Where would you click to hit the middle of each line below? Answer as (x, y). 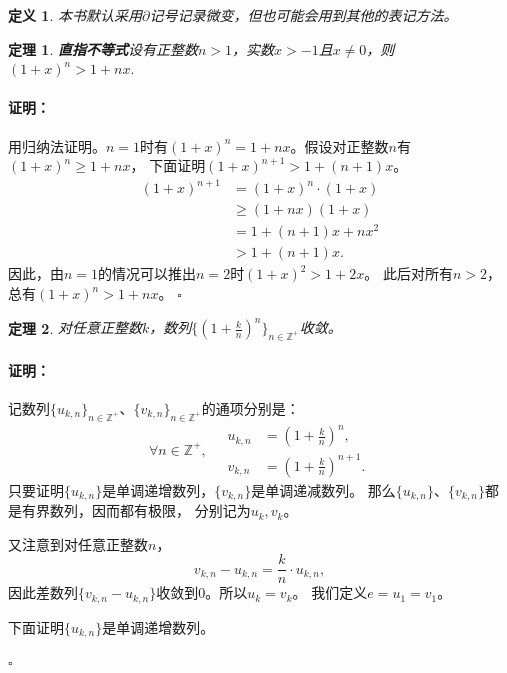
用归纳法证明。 (57, 145)
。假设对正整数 (339, 145)
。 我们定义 (330, 592)
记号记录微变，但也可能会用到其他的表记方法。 (303, 15)
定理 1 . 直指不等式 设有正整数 (103, 48)
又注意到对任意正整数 (78, 543)
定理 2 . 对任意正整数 (75, 327)
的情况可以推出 (147, 273)
